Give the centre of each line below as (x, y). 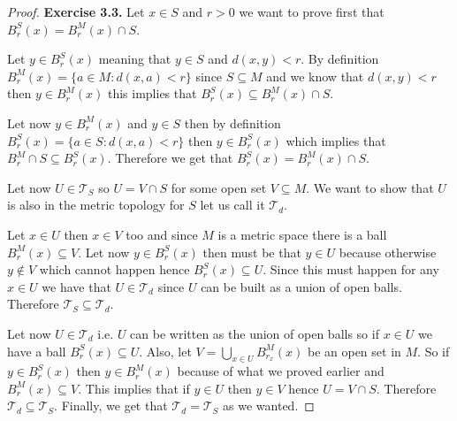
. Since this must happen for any (351, 269)
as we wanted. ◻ (269, 406)
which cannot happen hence (114, 269)
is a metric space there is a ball (302, 234)
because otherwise (388, 252)
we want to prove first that (312, 11)
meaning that (135, 59)
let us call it (232, 205)
